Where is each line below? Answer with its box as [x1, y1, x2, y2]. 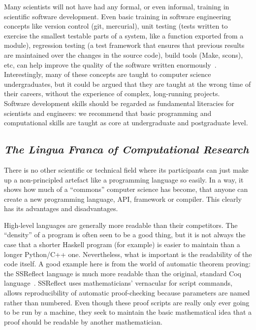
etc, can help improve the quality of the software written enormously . [4, 59, 217, 70]
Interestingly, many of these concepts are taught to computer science [4, 69, 211, 79]
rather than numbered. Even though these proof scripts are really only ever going [4, 297, 250, 307]
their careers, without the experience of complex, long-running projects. [4, 88, 220, 99]
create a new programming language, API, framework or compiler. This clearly [4, 193, 242, 204]
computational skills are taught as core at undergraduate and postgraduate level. [4, 117, 248, 128]
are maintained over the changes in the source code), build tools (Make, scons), [4, 49, 243, 60]
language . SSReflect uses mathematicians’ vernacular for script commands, [4, 278, 232, 288]
